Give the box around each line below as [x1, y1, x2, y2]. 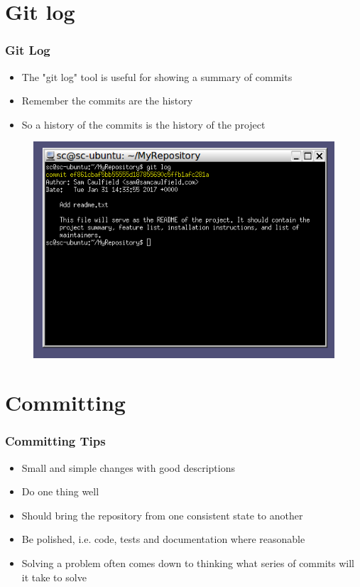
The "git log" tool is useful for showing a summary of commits [21, 69, 293, 84]
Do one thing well [21, 484, 99, 499]
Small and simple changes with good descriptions [21, 460, 235, 475]
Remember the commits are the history [21, 93, 193, 108]
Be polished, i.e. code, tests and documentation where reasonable [21, 532, 305, 546]
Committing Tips [5, 432, 106, 450]
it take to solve [21, 569, 87, 584]
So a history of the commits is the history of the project [21, 117, 266, 131]
